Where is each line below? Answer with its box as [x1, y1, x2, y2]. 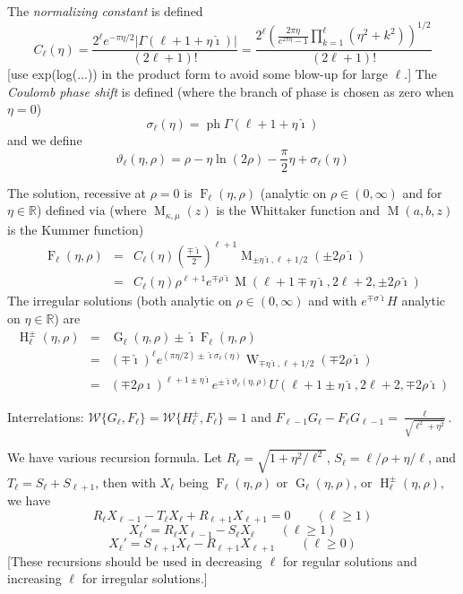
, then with [95, 472, 156, 491]
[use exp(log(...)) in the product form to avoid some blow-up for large [7, 65, 388, 83]
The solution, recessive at [7, 183, 147, 202]
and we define [7, 130, 82, 149]
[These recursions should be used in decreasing [7, 551, 262, 570]
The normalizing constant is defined [7, 2, 203, 20]
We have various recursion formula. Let [7, 448, 223, 467]
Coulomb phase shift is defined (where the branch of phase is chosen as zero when [7, 82, 454, 100]
